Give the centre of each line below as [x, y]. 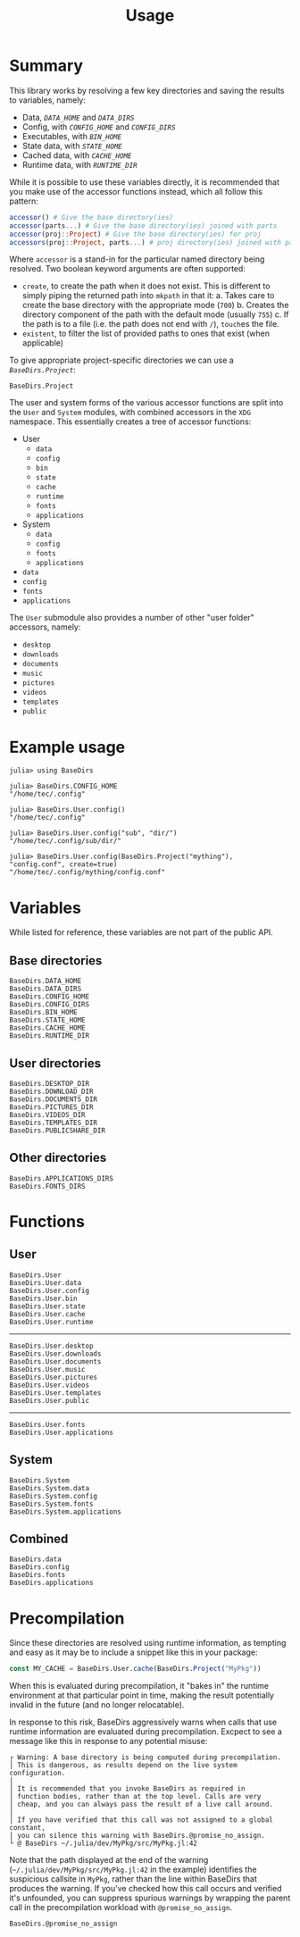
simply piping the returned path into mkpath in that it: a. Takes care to [148, 296]
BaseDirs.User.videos [50, 1385]
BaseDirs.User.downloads [55, 1354]
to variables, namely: [48, 100]
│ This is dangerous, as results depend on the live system [124, 1766]
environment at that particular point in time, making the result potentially [142, 1695]
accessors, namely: [45, 627]
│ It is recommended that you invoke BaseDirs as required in [127, 1789]
